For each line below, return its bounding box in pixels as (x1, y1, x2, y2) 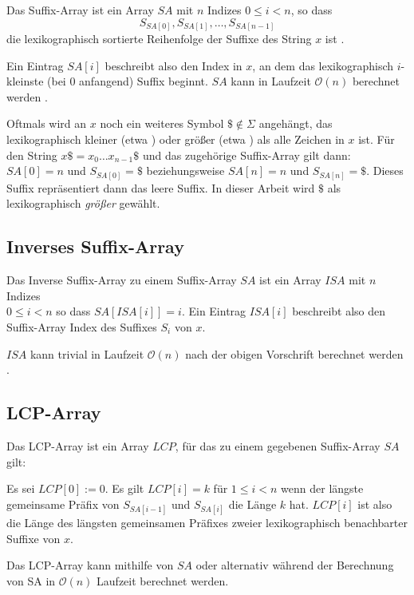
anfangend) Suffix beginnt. (79, 73, 208, 89)
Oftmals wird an (6, 115, 87, 132)
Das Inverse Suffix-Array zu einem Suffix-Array (6, 272, 237, 288)
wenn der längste (281, 480, 364, 497)
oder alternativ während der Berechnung (195, 557, 394, 573)
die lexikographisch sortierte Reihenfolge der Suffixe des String (6, 30, 312, 47)
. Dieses (366, 162, 404, 179)
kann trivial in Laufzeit (30, 345, 144, 362)
